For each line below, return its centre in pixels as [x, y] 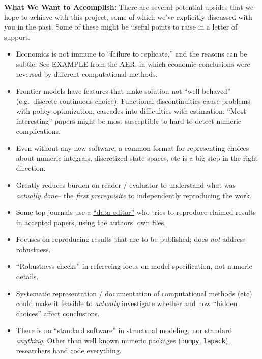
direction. [31, 168]
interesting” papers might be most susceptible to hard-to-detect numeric [129, 120]
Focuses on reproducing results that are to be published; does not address [131, 239]
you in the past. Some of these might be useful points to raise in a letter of [121, 27]
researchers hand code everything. [69, 350]
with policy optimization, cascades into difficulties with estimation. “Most [131, 111]
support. [17, 36]
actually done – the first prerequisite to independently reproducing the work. [134, 195]
